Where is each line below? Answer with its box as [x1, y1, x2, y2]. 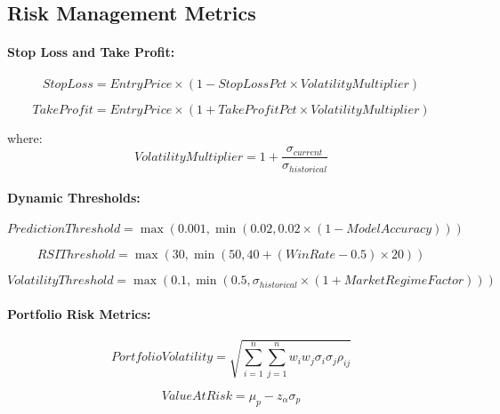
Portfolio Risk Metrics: [7, 305, 151, 323]
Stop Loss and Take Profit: [7, 43, 175, 61]
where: [7, 128, 43, 147]
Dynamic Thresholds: [7, 188, 141, 207]
